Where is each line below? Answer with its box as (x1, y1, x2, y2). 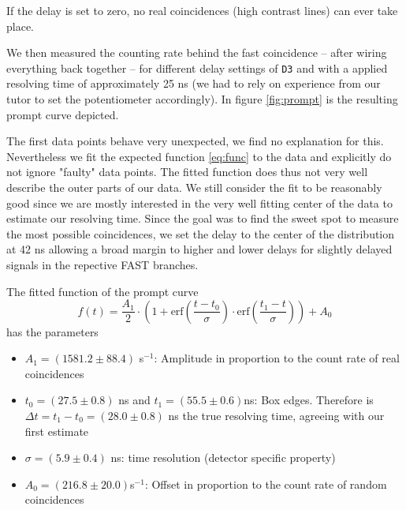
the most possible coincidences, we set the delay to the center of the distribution (6, 225, 395, 242)
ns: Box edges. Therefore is (244, 392, 374, 408)
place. (6, 17, 34, 34)
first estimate (24, 422, 89, 439)
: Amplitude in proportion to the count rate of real (154, 350, 400, 366)
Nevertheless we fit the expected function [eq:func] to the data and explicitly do (6, 148, 392, 164)
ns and (118, 392, 151, 408)
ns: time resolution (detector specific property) (110, 449, 336, 466)
